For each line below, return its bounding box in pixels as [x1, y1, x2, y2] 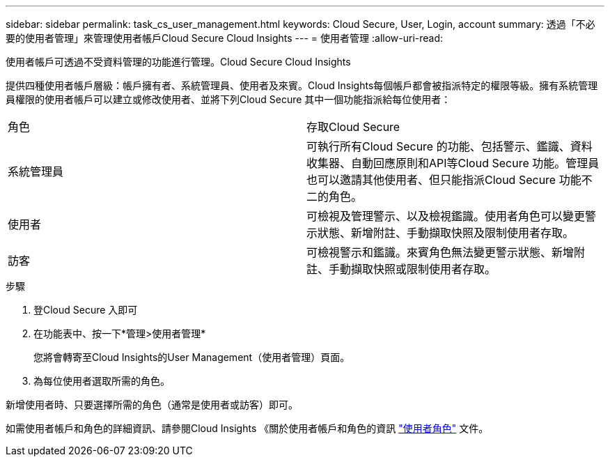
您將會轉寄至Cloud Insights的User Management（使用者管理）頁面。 [33, 351, 350, 363]
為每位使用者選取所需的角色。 [33, 375, 170, 387]
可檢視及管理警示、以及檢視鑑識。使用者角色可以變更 [306, 209, 586, 223]
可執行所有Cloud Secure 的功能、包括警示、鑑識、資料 [306, 139, 593, 153]
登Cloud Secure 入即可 [33, 304, 138, 316]
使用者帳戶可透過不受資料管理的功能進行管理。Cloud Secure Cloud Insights [6, 56, 351, 68]
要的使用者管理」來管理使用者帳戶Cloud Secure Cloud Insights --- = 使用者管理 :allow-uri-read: [6, 32, 444, 44]
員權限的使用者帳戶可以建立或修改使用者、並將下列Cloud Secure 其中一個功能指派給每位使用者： [6, 93, 451, 105]
